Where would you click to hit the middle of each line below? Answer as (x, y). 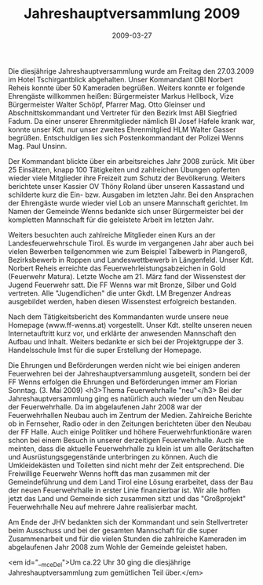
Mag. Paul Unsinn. (38, 146)
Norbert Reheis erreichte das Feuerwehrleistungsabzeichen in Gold (117, 268)
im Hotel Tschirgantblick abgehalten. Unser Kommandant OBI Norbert (121, 79)
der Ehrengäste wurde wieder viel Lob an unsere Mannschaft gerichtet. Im (128, 203)
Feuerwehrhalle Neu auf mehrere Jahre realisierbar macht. (103, 507)
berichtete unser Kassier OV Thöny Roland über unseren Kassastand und (126, 186)
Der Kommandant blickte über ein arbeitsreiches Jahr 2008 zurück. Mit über (131, 161)
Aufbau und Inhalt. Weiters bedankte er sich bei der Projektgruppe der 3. (126, 341)
